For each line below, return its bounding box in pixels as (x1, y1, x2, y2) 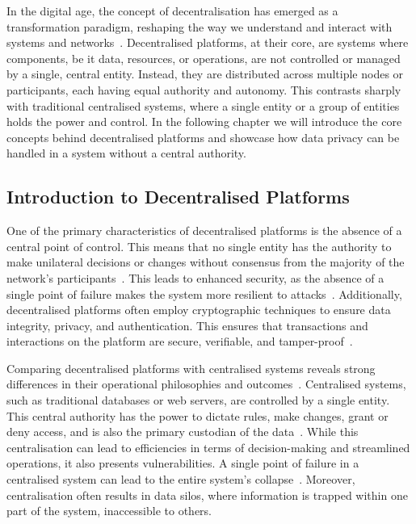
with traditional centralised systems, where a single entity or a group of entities (6, 97, 400, 114)
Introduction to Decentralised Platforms (6, 184, 350, 209)
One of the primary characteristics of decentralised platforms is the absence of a (6, 222, 402, 239)
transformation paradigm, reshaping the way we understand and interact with (6, 18, 393, 35)
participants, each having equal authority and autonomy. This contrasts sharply (6, 81, 401, 98)
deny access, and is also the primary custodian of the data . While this (6, 423, 359, 440)
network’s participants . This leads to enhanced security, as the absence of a (6, 269, 384, 286)
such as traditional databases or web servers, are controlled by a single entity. (6, 392, 390, 409)
